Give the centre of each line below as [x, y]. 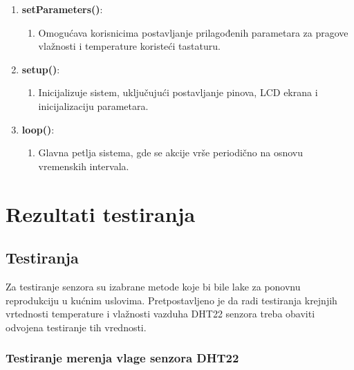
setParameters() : [62, 9]
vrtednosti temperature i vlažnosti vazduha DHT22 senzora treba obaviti [160, 314]
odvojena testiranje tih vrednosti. [76, 327]
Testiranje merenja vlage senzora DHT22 [122, 358]
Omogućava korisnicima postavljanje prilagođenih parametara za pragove [193, 32]
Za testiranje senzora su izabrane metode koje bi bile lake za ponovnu [153, 286]
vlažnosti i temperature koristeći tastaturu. [129, 46]
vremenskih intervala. [84, 166]
